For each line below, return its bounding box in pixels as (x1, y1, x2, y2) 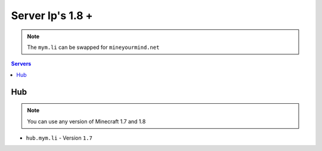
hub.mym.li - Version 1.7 (26, 134, 92, 141)
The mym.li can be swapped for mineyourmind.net (27, 44, 160, 51)
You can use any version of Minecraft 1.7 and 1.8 (27, 118, 146, 125)
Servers (11, 60, 32, 67)
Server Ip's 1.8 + (11, 9, 93, 22)
